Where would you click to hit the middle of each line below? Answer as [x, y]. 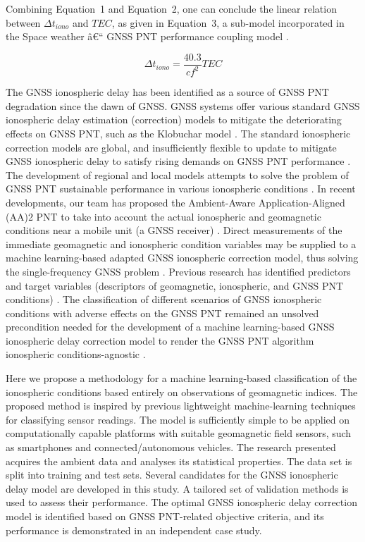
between [23, 22]
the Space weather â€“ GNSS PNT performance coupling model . [147, 36]
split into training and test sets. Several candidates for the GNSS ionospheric [172, 475]
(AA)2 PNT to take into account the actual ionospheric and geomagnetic [163, 216]
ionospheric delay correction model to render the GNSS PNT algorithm [160, 340]
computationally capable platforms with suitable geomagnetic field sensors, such [179, 433]
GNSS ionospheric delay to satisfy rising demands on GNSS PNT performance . [178, 161]
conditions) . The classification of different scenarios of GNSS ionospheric [164, 299]
